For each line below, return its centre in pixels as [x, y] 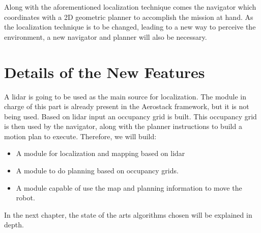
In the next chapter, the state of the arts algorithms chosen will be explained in [128, 214]
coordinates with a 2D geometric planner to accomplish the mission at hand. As [129, 17]
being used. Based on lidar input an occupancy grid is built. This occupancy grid [130, 116]
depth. [14, 225]
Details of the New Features [105, 72]
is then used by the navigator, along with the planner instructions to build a [123, 126]
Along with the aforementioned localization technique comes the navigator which [130, 7]
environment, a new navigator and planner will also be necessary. [106, 36]
